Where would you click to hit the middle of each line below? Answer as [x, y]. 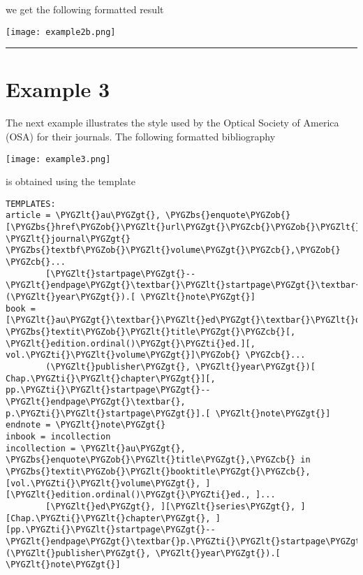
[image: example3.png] [58, 159]
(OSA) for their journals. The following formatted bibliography [141, 136]
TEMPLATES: [31, 204]
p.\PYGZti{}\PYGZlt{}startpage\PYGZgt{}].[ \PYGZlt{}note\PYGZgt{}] [168, 413]
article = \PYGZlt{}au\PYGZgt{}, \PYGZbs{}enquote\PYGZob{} [148, 216]
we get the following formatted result [85, 9]
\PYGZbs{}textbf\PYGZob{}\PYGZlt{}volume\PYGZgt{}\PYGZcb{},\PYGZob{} [173, 250]
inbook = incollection [58, 436]
